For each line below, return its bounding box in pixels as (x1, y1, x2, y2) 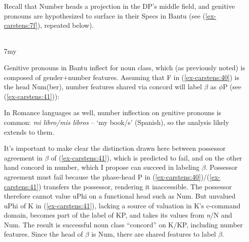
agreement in (4, 152, 42, 162)
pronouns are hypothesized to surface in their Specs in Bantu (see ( (4, 10, 206, 20)
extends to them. (4, 126, 55, 137)
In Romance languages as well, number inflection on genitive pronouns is (4, 107, 222, 118)
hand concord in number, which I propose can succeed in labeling (4, 162, 200, 172)
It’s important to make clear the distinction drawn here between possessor (4, 143, 226, 153)
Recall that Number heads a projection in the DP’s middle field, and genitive (4, 1, 235, 11)
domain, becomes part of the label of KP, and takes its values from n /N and (4, 210, 232, 220)
